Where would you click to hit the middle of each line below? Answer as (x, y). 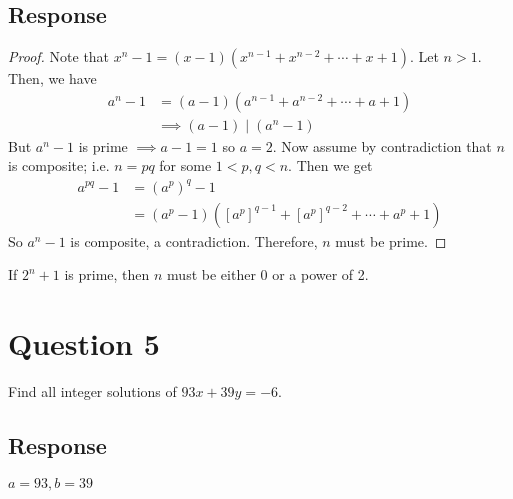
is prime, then (107, 274)
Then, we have (52, 78)
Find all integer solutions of (92, 390)
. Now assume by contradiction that (382, 145)
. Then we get (330, 165)
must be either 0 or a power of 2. (268, 274)
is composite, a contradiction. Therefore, (194, 240)
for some (185, 165)
